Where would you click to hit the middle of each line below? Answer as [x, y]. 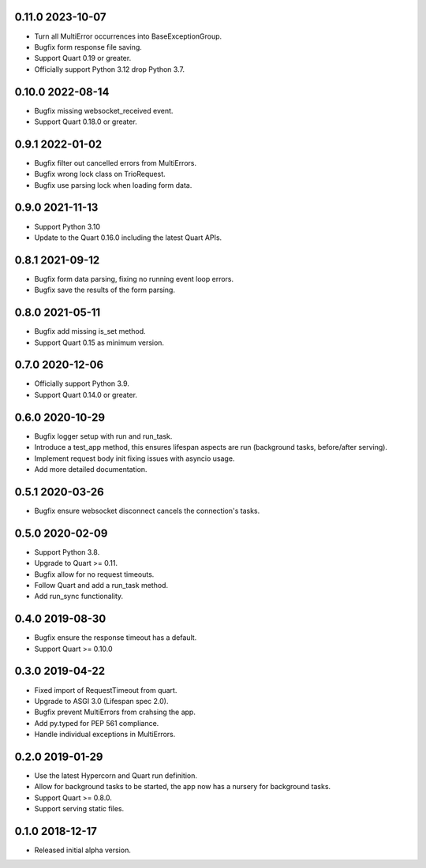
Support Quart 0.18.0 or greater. [86, 122]
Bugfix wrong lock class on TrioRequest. [100, 174]
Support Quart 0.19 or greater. [83, 58]
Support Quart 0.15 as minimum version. [99, 342]
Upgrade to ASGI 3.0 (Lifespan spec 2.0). [101, 701]
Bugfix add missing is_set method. [90, 331]
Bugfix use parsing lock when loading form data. [113, 185]
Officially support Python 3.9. [82, 383]
